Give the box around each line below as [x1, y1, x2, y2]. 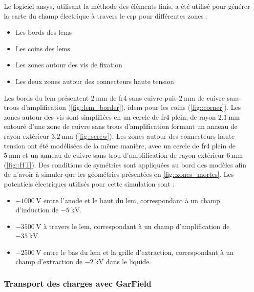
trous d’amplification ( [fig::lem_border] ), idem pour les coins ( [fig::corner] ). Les [4, 102, 241, 112]
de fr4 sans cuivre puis [109, 92, 177, 103]
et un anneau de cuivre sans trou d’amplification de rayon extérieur [22, 150, 225, 160]
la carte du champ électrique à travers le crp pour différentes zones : [4, 10, 208, 21]
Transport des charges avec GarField [4, 277, 152, 289]
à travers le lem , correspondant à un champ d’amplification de [43, 221, 230, 231]
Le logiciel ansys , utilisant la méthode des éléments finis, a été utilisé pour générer [4, 1, 250, 11]
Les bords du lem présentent [4, 92, 89, 103]
